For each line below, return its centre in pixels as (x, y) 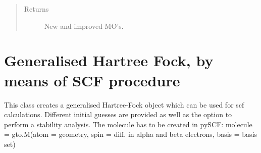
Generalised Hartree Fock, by (109, 60)
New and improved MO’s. (84, 25)
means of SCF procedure (92, 80)
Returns (36, 9)
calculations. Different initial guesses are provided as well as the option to (118, 114)
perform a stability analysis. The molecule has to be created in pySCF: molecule (128, 124)
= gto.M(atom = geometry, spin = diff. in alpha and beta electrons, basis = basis (131, 134)
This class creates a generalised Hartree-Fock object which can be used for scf (124, 104)
